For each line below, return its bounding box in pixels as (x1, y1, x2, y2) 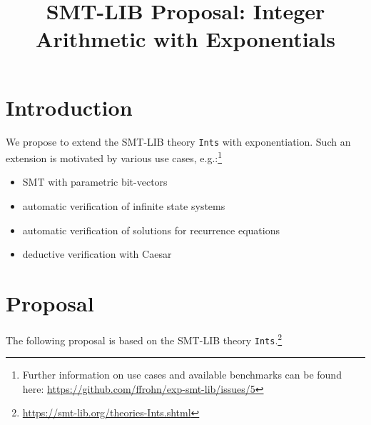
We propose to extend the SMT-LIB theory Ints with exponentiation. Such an (6, 134, 351, 149)
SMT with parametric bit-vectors (22, 174, 168, 189)
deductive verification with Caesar (22, 246, 172, 261)
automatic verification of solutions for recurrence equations (22, 222, 280, 237)
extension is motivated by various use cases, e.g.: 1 (6, 149, 223, 165)
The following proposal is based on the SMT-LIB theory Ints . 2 (6, 330, 283, 347)
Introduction (6, 92, 133, 121)
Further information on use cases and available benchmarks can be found (22, 367, 342, 382)
